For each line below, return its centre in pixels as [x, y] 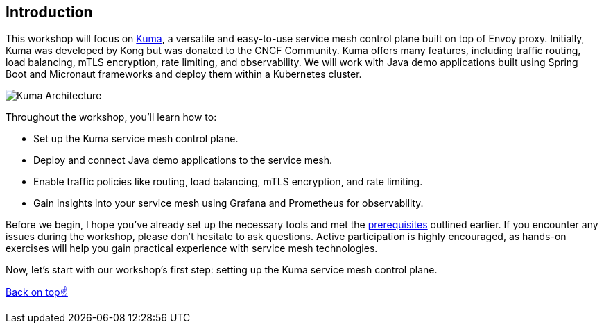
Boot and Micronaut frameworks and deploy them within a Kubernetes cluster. [184, 74]
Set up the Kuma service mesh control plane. [136, 139]
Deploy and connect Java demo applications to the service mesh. [183, 160]
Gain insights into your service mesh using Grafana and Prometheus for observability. [228, 203]
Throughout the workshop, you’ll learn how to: [111, 117]
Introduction [49, 12]
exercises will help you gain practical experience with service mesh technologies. [192, 248]
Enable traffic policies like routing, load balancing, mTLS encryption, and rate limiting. [228, 182]
